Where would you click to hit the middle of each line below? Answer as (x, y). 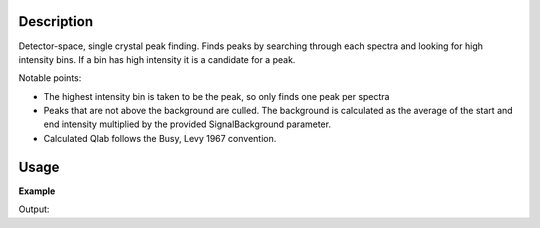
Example (37, 191)
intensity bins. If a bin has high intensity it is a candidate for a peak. (157, 59)
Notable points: (50, 78)
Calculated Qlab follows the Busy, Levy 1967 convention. (160, 138)
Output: (34, 209)
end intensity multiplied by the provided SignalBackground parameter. (187, 124)
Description (56, 21)
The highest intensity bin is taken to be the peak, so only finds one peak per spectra (216, 96)
